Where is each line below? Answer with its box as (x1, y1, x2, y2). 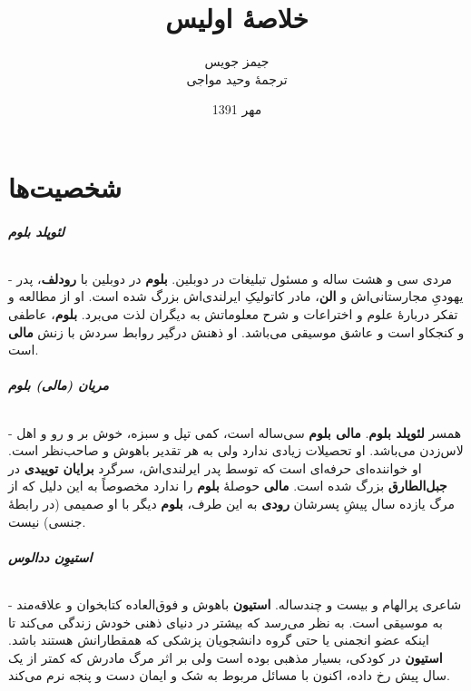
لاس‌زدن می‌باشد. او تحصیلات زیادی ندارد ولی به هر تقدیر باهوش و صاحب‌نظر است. (8, 441, 464, 460)
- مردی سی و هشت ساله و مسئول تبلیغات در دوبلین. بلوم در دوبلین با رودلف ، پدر (8, 268, 453, 287)
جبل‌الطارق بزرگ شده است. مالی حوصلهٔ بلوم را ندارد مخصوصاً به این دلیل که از (8, 476, 447, 495)
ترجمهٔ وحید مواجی (186, 69, 288, 88)
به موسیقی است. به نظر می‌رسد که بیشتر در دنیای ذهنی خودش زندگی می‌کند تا (8, 612, 443, 631)
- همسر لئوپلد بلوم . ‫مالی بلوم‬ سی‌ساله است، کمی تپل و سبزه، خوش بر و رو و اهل (8, 423, 462, 442)
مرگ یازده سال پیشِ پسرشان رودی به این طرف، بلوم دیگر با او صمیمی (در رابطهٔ (8, 494, 455, 513)
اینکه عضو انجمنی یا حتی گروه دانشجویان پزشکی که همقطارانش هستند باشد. (8, 630, 429, 649)
